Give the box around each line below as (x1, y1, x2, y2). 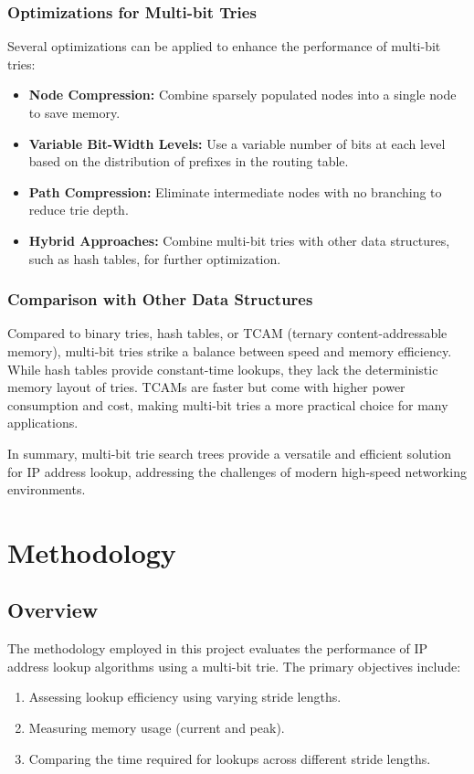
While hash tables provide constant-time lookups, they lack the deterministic (7, 359, 438, 378)
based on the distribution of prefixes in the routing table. (28, 152, 349, 171)
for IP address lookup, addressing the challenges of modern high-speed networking (7, 461, 467, 481)
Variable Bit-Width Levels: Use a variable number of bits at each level (28, 133, 446, 153)
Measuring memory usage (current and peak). (28, 718, 285, 737)
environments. (7, 480, 86, 499)
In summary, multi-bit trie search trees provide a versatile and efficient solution (7, 443, 451, 462)
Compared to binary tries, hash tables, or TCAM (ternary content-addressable (7, 323, 448, 343)
